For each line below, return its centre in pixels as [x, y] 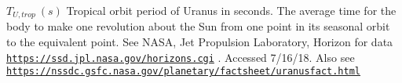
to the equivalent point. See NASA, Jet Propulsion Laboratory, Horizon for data [200, 42]
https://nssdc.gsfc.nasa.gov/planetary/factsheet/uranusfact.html [184, 72]
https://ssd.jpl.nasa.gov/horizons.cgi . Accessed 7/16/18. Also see [181, 57]
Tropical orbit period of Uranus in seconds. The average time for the [231, 10]
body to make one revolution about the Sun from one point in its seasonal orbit [198, 26]
